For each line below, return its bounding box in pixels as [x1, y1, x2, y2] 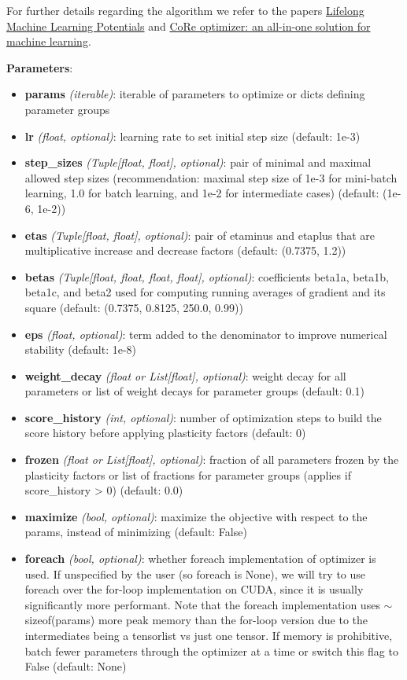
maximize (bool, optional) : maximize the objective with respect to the [24, 508, 368, 524]
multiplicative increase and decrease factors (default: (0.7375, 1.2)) [24, 242, 346, 259]
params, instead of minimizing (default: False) [24, 524, 247, 540]
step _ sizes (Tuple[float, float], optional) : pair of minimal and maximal [24, 154, 372, 171]
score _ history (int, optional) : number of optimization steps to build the [24, 409, 382, 425]
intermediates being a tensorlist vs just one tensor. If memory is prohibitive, [24, 627, 393, 643]
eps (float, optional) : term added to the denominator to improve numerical [24, 325, 387, 342]
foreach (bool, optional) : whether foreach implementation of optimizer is [24, 550, 376, 567]
